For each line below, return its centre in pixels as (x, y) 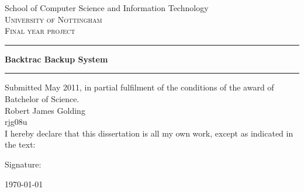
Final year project (40, 31)
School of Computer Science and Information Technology (107, 8)
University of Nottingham (53, 19)
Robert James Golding (45, 110)
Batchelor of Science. (42, 98)
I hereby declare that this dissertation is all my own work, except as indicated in (149, 133)
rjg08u (16, 122)
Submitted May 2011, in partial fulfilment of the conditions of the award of (139, 87)
